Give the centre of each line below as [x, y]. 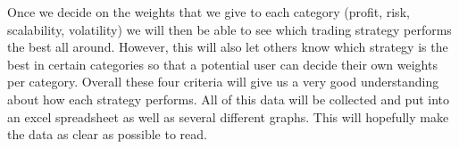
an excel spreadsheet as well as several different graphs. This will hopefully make [228, 116]
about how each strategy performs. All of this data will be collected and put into [229, 99]
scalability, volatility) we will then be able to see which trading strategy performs [229, 29]
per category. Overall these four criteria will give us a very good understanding [223, 82]
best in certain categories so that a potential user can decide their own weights [222, 64]
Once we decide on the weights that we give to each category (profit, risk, [209, 12]
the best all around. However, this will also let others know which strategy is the [228, 47]
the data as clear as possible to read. [107, 134]
